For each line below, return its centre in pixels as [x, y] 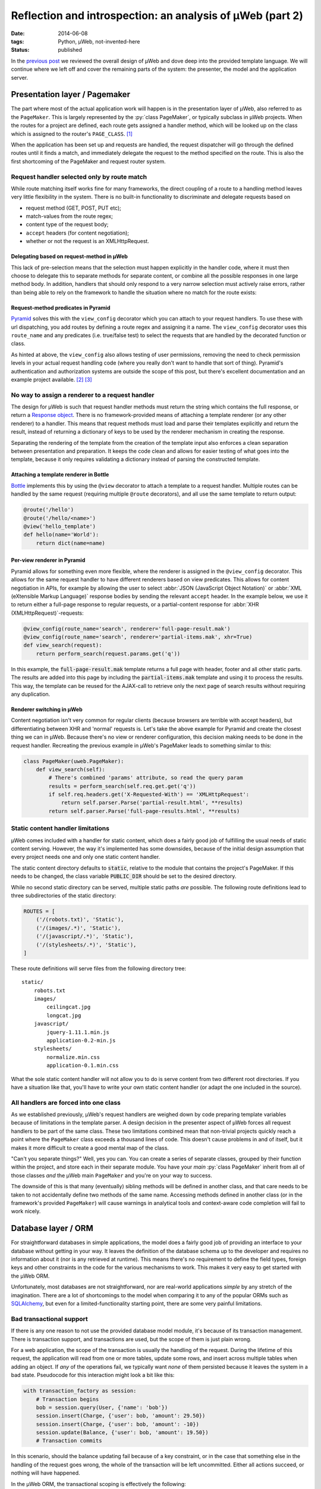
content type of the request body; [67, 225]
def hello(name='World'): [61, 535]
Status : [20, 50]
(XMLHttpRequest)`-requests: [48, 613]
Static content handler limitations [60, 828]
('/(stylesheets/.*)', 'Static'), [86, 945]
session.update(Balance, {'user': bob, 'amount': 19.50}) [122, 1433]
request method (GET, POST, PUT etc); [74, 208]
